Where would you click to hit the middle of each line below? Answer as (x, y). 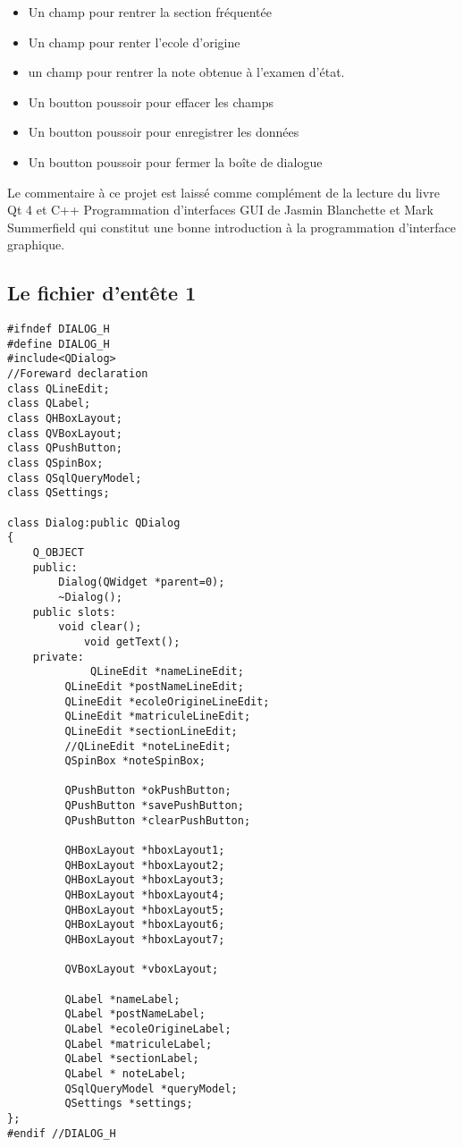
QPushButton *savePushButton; (154, 806)
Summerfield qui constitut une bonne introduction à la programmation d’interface (232, 227)
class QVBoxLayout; (65, 433)
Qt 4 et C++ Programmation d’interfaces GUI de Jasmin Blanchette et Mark (220, 210)
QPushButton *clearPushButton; (158, 820)
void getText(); (132, 641)
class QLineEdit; (59, 388)
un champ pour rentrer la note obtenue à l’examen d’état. (186, 72)
